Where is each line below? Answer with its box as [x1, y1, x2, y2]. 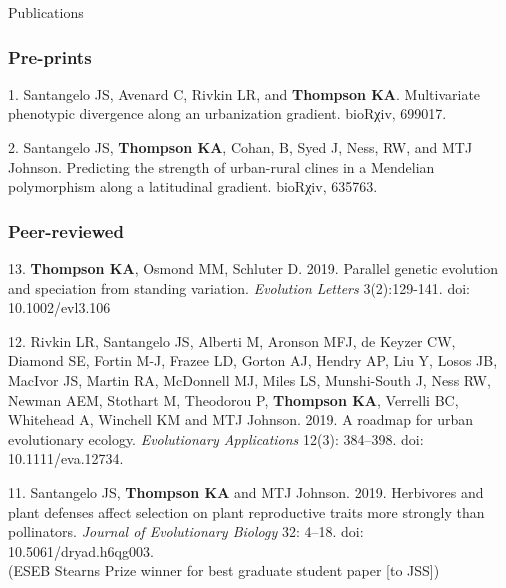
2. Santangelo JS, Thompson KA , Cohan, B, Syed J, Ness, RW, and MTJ [8, 137, 473, 157]
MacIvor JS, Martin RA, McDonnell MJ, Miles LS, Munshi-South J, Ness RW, [8, 369, 491, 390]
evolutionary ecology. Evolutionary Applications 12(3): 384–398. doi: [8, 428, 424, 449]
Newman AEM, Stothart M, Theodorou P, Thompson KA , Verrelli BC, [8, 389, 459, 410]
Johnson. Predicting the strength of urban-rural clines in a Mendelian [8, 156, 435, 177]
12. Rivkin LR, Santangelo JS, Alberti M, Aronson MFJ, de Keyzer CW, [8, 330, 456, 351]
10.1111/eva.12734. [8, 448, 124, 469]
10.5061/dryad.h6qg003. [8, 540, 154, 561]
